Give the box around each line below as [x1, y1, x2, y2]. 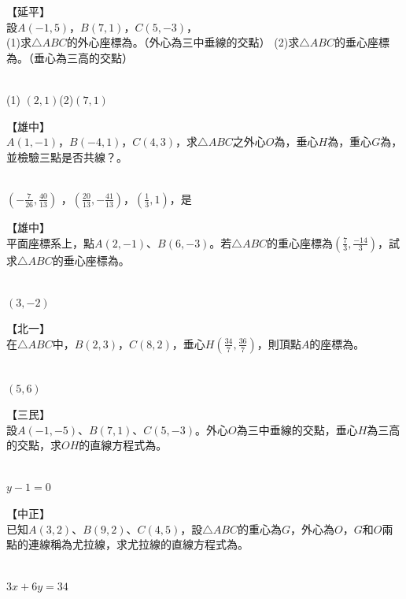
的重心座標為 [267, 234, 334, 251]
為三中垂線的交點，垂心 [236, 421, 358, 437]
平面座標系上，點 [6, 234, 94, 251]
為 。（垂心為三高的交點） [6, 49, 133, 65]
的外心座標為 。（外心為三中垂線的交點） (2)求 [66, 34, 300, 50]
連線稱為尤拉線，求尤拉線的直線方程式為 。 [28, 536, 249, 552]
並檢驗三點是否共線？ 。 [6, 148, 127, 165]
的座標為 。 [309, 335, 365, 352]
